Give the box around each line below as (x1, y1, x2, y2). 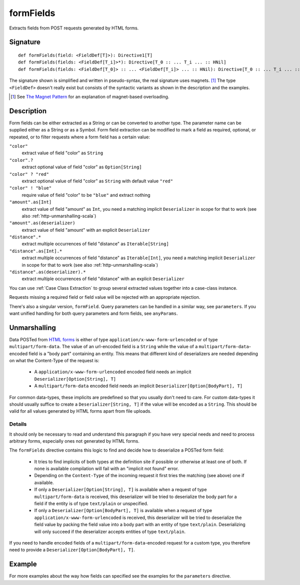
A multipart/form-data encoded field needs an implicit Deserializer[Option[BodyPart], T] (34, 383, 243, 389)
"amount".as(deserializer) (9, 220, 75, 226)
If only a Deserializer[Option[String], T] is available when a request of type (34, 487, 207, 493)
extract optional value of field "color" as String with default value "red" (21, 178, 173, 184)
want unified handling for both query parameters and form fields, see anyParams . (9, 310, 178, 316)
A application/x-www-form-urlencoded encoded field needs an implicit (34, 369, 191, 375)
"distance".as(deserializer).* (9, 269, 86, 275)
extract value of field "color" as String (21, 150, 103, 156)
